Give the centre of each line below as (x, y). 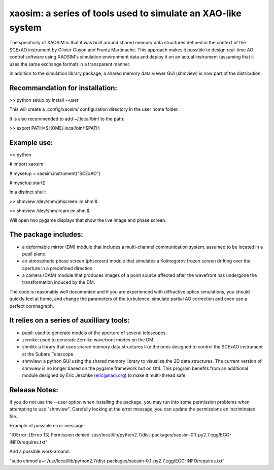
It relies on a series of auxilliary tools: (70, 320)
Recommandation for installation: (63, 88)
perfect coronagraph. (32, 306)
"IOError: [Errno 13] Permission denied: (50, 435)
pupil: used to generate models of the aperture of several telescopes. (94, 333)
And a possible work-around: (40, 451)
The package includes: (46, 235)
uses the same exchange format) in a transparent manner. (70, 64)
